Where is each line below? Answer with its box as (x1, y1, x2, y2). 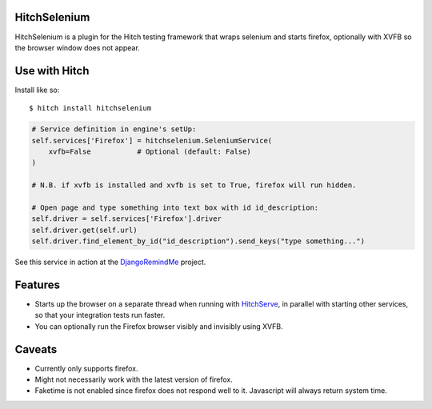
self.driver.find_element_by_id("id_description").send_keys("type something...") (31, 237, 366, 246)
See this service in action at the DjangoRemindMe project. (14, 257, 206, 267)
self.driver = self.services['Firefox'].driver (31, 215, 222, 223)
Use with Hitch (14, 64, 90, 78)
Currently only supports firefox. (34, 363, 139, 373)
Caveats (14, 343, 58, 356)
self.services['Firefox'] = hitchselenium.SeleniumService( (31, 136, 273, 145)
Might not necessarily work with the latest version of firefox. (34, 375, 234, 384)
